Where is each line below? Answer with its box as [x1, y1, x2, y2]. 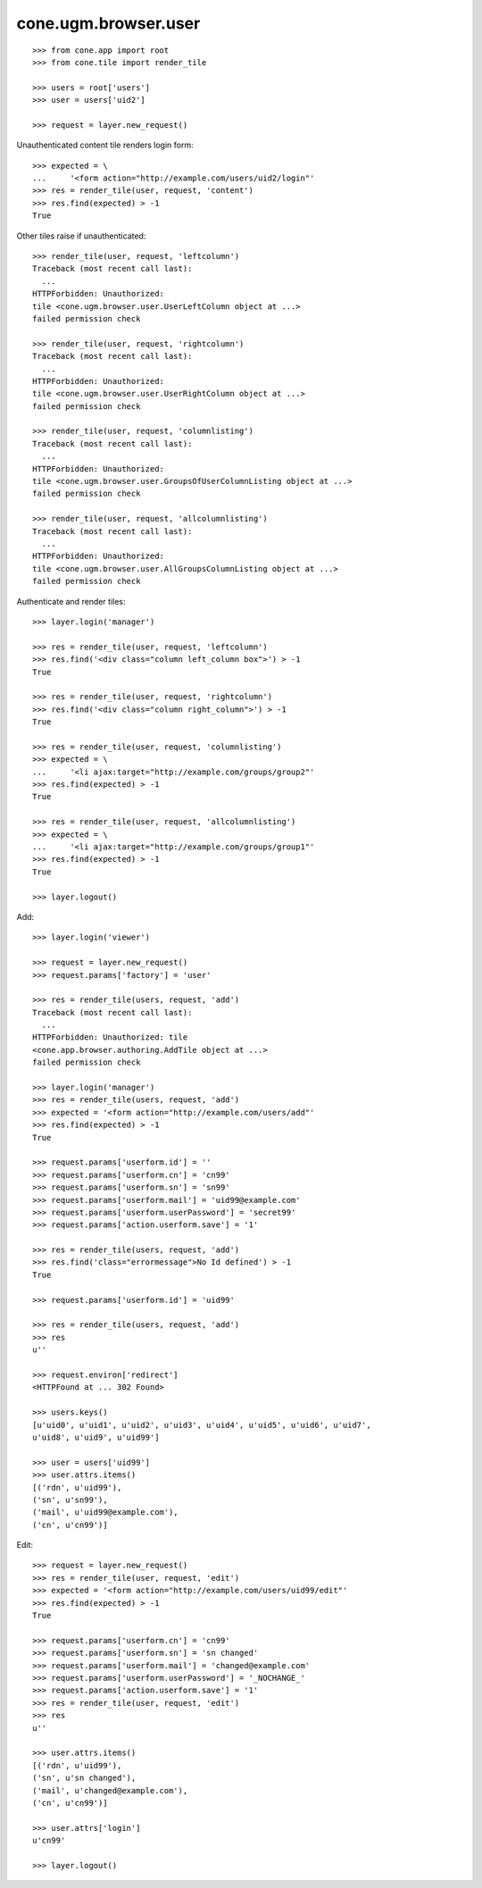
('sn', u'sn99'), [32, 1494, 108, 1505]
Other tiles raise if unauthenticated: [16, 230, 146, 241]
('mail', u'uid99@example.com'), [32, 1508, 179, 1517]
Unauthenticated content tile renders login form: [16, 139, 194, 151]
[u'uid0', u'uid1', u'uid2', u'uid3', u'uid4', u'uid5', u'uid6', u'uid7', [32, 1420, 371, 1430]
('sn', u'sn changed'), [32, 1773, 137, 1784]
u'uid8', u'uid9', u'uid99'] [32, 1432, 160, 1442]
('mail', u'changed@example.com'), [32, 1785, 188, 1795]
